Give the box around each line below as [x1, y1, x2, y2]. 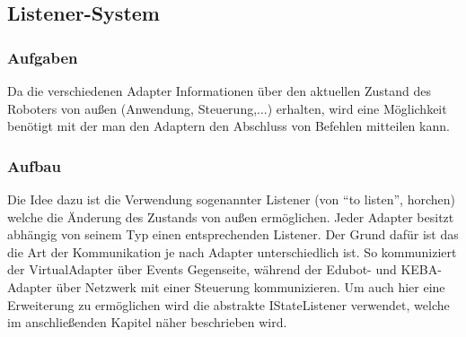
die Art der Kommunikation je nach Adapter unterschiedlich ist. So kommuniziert [7, 242, 457, 261]
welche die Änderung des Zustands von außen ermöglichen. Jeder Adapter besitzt [7, 207, 454, 226]
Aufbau [7, 154, 61, 177]
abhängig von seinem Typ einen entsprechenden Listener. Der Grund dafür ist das [7, 225, 459, 244]
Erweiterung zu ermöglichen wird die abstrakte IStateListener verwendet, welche [7, 295, 450, 314]
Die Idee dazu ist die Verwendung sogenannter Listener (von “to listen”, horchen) [7, 190, 455, 208]
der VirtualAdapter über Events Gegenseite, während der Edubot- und [7, 260, 397, 279]
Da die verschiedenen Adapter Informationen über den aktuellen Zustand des [7, 82, 431, 99]
